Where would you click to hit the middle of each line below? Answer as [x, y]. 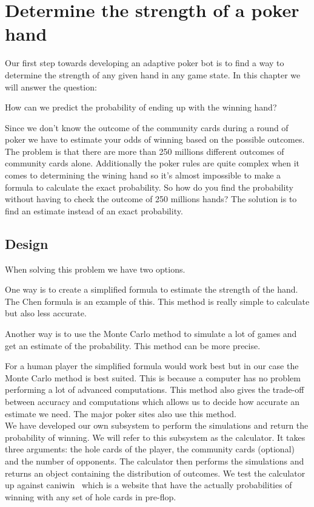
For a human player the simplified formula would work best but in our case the [152, 366]
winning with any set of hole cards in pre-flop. [91, 496]
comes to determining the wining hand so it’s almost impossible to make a [143, 175]
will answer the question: [51, 87]
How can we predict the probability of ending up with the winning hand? [141, 107]
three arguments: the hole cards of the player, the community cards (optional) [150, 449]
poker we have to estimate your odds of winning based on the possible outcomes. [155, 139]
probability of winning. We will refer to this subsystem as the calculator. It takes [155, 437]
